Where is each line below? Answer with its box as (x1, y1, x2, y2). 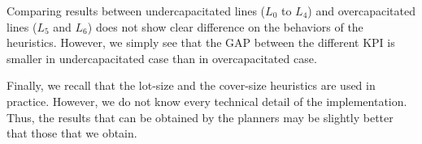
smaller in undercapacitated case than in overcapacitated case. (7, 49, 317, 66)
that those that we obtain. (7, 125, 137, 142)
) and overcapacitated (307, 2, 415, 19)
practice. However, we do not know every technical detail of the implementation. (7, 92, 407, 109)
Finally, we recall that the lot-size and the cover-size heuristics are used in (7, 77, 376, 94)
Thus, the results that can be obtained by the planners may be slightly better (7, 108, 394, 125)
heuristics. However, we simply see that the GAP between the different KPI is (7, 34, 395, 51)
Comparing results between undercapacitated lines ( (7, 2, 266, 19)
